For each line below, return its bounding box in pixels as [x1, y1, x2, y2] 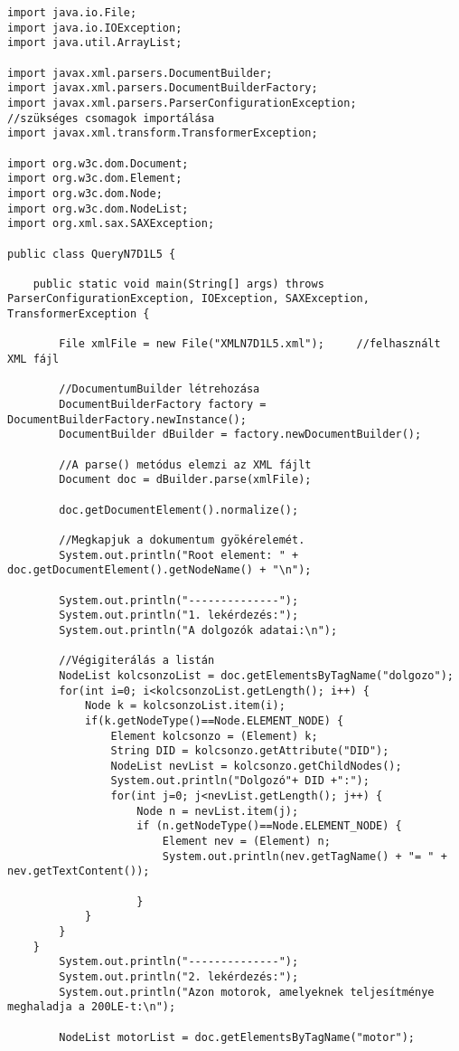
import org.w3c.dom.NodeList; [7, 202, 189, 215]
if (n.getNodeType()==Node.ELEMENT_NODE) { [136, 819, 402, 833]
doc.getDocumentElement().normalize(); [59, 503, 299, 516]
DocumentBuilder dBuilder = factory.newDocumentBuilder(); [59, 428, 422, 441]
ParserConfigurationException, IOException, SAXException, [7, 292, 370, 306]
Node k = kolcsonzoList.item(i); [84, 699, 286, 713]
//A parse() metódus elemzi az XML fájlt [59, 458, 312, 471]
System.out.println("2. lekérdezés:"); [59, 971, 299, 983]
